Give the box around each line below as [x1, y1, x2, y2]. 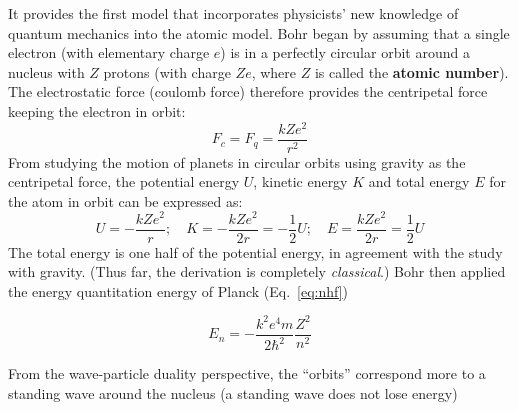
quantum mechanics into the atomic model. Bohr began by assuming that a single [8, 22, 510, 43]
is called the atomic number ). [314, 61, 509, 82]
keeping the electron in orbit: [8, 100, 186, 121]
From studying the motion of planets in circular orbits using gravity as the [8, 151, 466, 172]
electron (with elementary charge [8, 42, 210, 63]
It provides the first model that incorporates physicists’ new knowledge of [8, 3, 459, 23]
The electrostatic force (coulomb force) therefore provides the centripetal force [8, 81, 488, 102]
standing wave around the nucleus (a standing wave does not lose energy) [8, 382, 458, 403]
